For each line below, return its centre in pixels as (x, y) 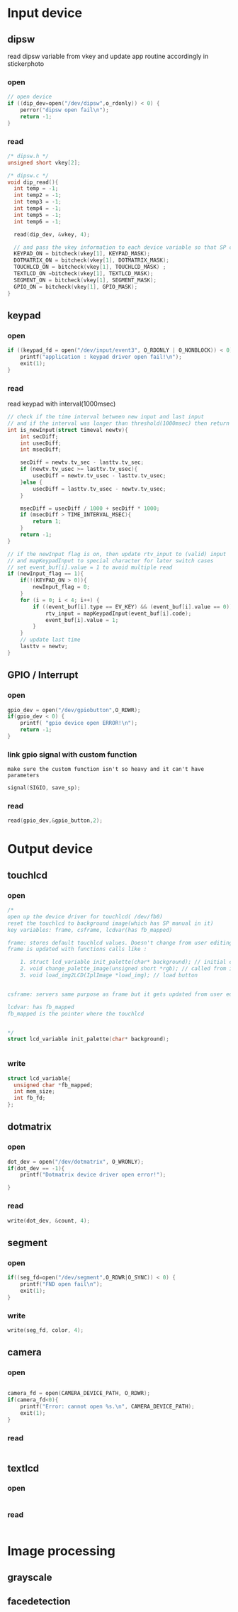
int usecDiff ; (41, 443)
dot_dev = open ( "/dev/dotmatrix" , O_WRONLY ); (75, 1162)
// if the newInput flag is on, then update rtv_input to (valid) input (117, 554)
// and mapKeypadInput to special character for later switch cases (110, 561)
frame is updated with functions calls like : (77, 949)
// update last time (50, 640)
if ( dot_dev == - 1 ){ (36, 1168)
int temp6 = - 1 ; (38, 221)
